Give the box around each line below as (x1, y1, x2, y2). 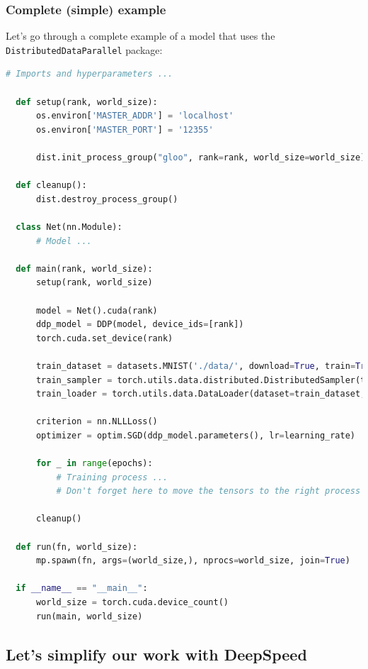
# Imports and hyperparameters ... (6, 69, 173, 79)
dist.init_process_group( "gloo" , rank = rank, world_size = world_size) (35, 153, 366, 163)
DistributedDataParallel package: (6, 42, 163, 57)
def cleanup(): (16, 180, 87, 191)
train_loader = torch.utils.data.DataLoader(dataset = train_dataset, (35, 389, 366, 399)
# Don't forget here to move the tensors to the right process (56, 486, 361, 497)
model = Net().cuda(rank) (35, 305, 158, 316)
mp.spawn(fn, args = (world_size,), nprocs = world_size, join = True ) (35, 555, 350, 566)
